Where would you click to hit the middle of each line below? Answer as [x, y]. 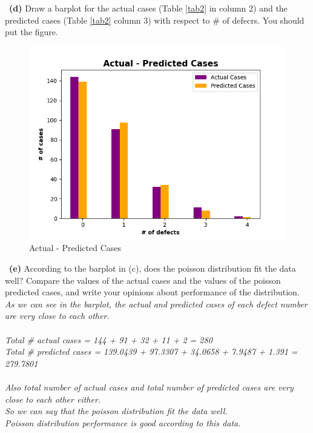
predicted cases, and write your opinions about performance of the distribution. [152, 292]
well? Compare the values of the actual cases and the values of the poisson [143, 280]
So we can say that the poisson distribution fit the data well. [116, 411]
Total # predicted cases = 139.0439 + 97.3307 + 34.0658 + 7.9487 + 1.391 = [151, 351]
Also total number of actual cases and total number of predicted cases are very [149, 387]
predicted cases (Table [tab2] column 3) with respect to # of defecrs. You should [155, 20]
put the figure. [31, 32]
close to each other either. [53, 399]
